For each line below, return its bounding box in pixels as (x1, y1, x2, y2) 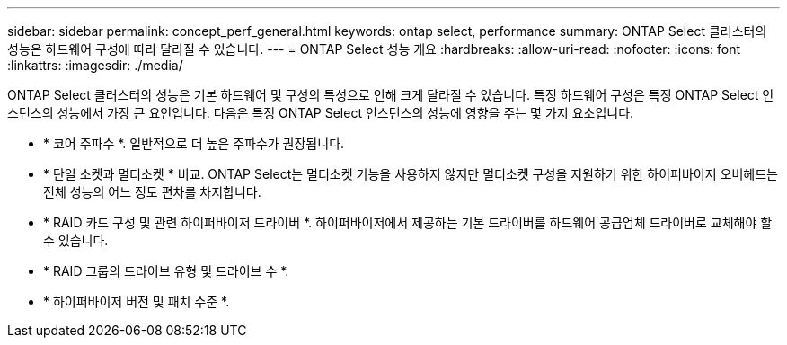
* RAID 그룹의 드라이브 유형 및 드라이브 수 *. (43, 263, 289, 279)
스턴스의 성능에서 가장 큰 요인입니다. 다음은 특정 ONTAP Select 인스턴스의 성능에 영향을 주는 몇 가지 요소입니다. (7, 105, 634, 120)
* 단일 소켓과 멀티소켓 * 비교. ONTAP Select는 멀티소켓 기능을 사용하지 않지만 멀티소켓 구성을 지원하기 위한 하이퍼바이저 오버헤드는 (43, 166, 778, 181)
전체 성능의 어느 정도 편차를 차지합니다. (43, 184, 261, 199)
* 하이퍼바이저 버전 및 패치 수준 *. (43, 294, 230, 309)
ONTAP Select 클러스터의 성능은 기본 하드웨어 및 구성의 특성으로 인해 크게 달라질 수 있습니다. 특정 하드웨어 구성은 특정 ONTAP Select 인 (7, 87, 774, 102)
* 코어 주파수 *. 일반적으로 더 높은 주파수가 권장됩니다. (43, 136, 345, 151)
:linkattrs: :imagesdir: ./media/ (7, 57, 183, 73)
